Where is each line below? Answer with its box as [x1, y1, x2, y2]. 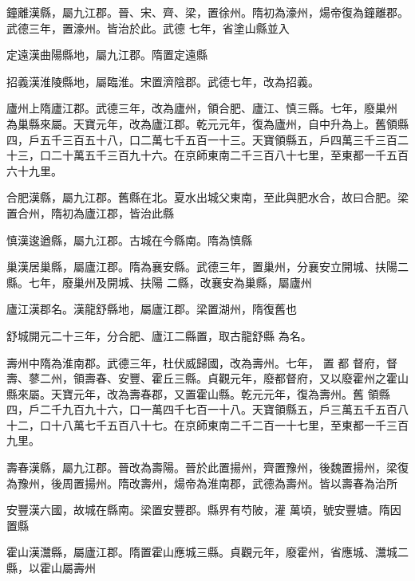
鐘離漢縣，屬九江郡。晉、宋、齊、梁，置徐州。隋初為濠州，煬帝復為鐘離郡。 [6, 4, 409, 20]
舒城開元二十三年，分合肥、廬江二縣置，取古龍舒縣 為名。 [6, 327, 312, 343]
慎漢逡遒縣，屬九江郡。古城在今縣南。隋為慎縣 [6, 231, 252, 248]
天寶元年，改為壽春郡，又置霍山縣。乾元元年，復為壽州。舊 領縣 [50, 385, 390, 402]
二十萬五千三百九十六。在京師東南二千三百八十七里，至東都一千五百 [50, 147, 409, 163]
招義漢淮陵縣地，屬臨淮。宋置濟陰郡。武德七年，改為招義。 [6, 73, 319, 89]
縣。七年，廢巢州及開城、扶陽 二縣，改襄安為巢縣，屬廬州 [6, 273, 312, 290]
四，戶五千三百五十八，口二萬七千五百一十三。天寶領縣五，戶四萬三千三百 [6, 131, 397, 147]
